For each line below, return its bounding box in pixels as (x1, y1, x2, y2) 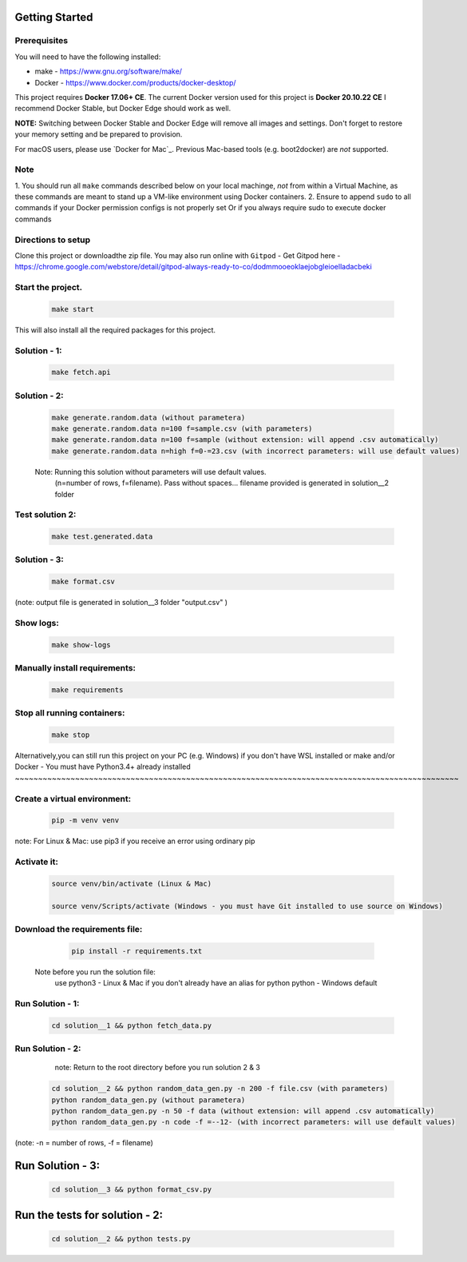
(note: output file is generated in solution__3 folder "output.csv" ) (14, 598, 228, 607)
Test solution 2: (14, 509, 77, 520)
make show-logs (51, 640, 111, 649)
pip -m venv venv (51, 816, 120, 825)
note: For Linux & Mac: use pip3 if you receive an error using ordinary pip (14, 836, 255, 846)
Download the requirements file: (14, 923, 143, 934)
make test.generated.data (51, 532, 153, 541)
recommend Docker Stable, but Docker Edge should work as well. (14, 104, 232, 113)
